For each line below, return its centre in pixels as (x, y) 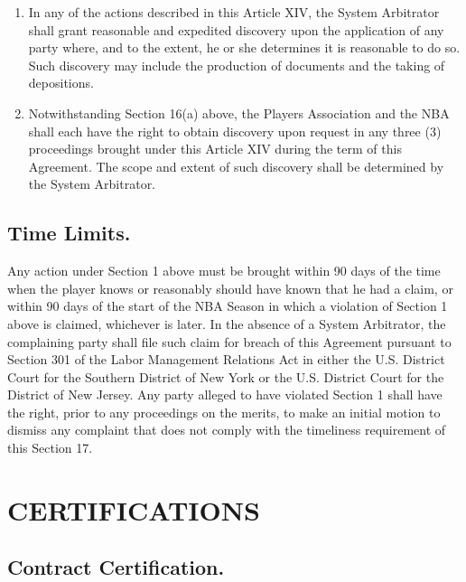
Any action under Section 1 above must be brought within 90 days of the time (224, 271)
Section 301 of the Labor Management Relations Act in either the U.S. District (226, 359)
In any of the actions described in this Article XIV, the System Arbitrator (234, 12)
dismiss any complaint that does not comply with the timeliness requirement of (227, 430)
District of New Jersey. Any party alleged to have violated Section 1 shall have (225, 394)
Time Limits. (69, 233)
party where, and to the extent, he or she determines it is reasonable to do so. (244, 47)
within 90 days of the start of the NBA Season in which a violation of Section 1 (228, 306)
